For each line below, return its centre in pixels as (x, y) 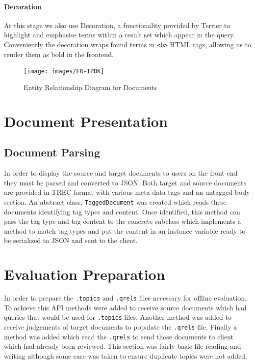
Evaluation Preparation (85, 274)
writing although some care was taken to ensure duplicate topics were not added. (126, 355)
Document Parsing (52, 152)
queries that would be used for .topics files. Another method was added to (118, 317)
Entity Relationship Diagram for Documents (90, 87)
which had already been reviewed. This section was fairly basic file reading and (123, 346)
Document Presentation (86, 121)
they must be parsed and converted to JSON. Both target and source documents (125, 182)
